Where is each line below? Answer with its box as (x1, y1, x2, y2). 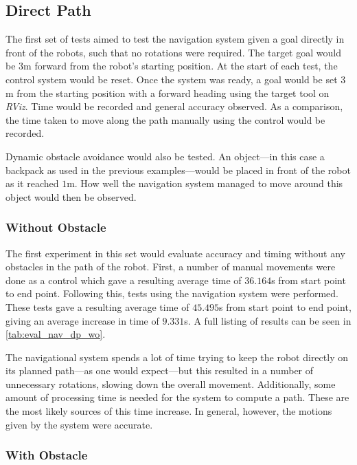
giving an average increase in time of (5, 313, 159, 327)
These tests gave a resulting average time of (5, 299, 189, 314)
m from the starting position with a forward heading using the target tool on (5, 85, 330, 100)
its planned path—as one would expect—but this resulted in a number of (5, 363, 314, 378)
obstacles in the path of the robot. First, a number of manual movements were (5, 259, 336, 274)
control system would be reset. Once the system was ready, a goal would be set (5, 72, 338, 86)
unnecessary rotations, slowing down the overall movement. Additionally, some (5, 376, 336, 391)
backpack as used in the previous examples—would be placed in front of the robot (5, 162, 351, 177)
